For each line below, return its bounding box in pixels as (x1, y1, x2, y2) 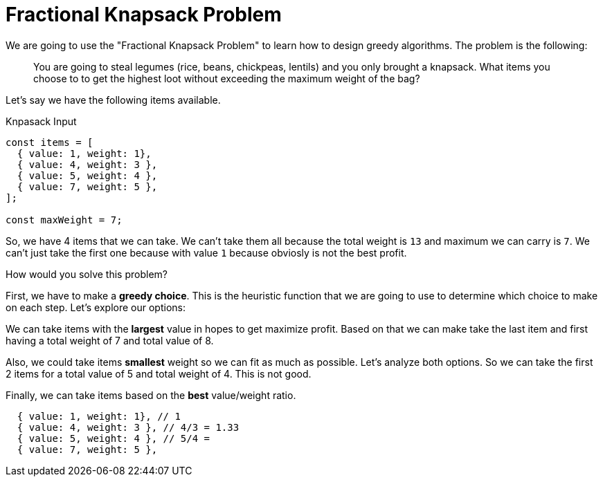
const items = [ (6, 136, 93, 148)
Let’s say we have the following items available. (6, 93, 221, 106)
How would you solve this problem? (6, 268, 168, 280)
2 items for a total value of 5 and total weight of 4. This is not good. (6, 367, 312, 380)
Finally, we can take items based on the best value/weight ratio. (6, 389, 296, 401)
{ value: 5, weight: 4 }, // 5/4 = (17, 432, 210, 444)
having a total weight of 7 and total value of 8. (6, 334, 214, 346)
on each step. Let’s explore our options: (6, 301, 186, 313)
